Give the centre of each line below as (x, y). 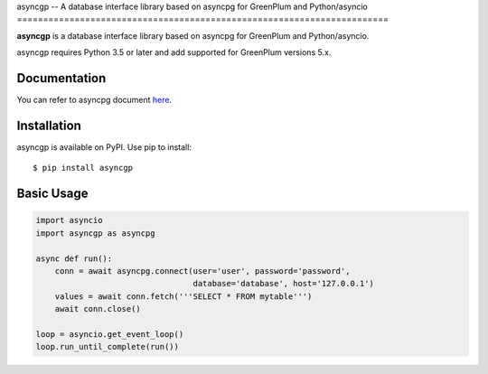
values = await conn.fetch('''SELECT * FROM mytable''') (183, 296)
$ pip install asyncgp (83, 168)
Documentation (61, 78)
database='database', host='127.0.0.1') (284, 284)
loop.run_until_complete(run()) (108, 347)
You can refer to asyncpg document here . (94, 100)
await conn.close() (98, 309)
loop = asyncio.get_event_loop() (110, 334)
